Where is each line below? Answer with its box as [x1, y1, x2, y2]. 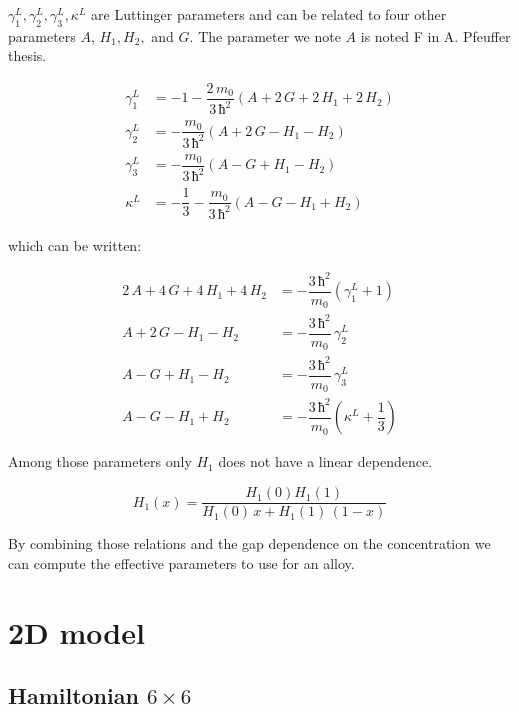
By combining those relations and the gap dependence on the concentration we [8, 533, 491, 554]
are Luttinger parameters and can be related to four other [91, 4, 447, 24]
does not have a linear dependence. [218, 451, 433, 472]
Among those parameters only [8, 451, 192, 472]
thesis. [8, 45, 47, 66]
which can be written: [8, 234, 142, 255]
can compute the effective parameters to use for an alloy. [8, 552, 355, 573]
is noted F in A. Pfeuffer [360, 25, 511, 46]
